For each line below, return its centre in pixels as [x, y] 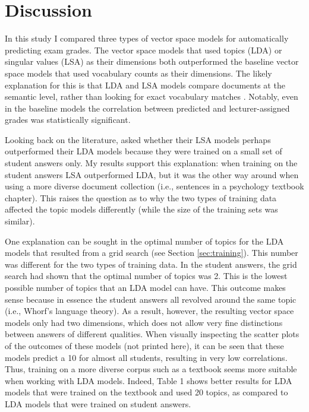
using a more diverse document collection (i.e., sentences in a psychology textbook [154, 186]
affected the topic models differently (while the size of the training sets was [141, 209]
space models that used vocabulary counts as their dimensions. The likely [138, 73]
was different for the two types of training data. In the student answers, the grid [151, 264]
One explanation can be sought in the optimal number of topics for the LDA [144, 241]
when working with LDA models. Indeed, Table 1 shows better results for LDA [149, 380]
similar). [20, 221]
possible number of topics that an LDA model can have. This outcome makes [145, 287]
